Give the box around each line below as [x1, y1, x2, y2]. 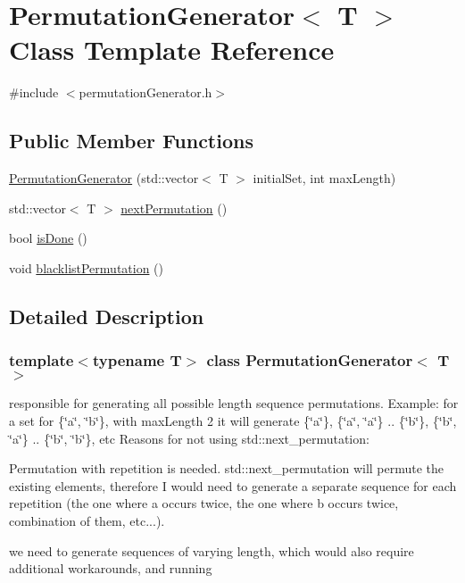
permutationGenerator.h [79, 83, 212, 102]
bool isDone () [9, 229, 87, 247]
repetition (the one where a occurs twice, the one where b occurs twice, [9, 494, 399, 512]
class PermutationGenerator [206, 349, 413, 371]
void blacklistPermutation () [9, 258, 164, 277]
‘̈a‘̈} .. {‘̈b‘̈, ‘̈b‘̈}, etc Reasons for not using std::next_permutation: [9, 429, 370, 447]
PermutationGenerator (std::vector [9, 169, 199, 187]
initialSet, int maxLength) [253, 169, 396, 187]
